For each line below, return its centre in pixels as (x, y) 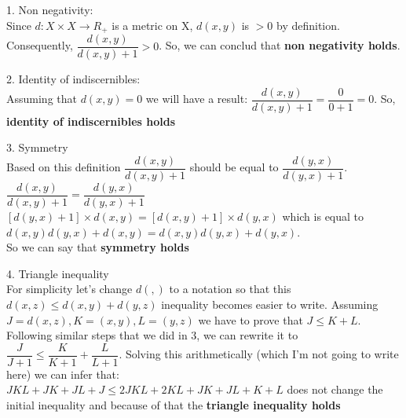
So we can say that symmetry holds (98, 247)
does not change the (335, 389)
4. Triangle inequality (58, 273)
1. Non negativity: (50, 9)
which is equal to (323, 216)
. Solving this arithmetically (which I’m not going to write (259, 354)
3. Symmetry (37, 147)
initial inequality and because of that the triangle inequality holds (174, 405)
